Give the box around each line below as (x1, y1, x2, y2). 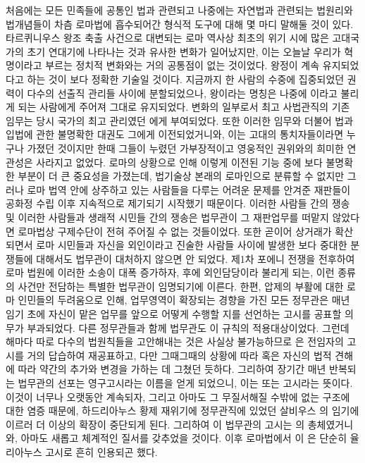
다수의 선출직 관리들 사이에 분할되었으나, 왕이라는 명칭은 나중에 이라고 (27, 85, 338, 100)
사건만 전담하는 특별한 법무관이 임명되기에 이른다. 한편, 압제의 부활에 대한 (18, 278, 344, 293)
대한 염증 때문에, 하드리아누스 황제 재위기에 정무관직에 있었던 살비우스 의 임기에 (6, 403, 359, 418)
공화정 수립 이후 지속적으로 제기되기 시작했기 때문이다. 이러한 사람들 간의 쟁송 (6, 196, 350, 211)
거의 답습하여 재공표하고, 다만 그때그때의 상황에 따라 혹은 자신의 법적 (27, 347, 332, 362)
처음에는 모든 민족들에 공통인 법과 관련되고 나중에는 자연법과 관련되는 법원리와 (6, 3, 353, 17)
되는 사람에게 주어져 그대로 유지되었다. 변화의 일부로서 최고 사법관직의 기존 (18, 99, 350, 114)
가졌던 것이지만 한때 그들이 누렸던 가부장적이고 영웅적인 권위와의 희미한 (27, 140, 344, 155)
